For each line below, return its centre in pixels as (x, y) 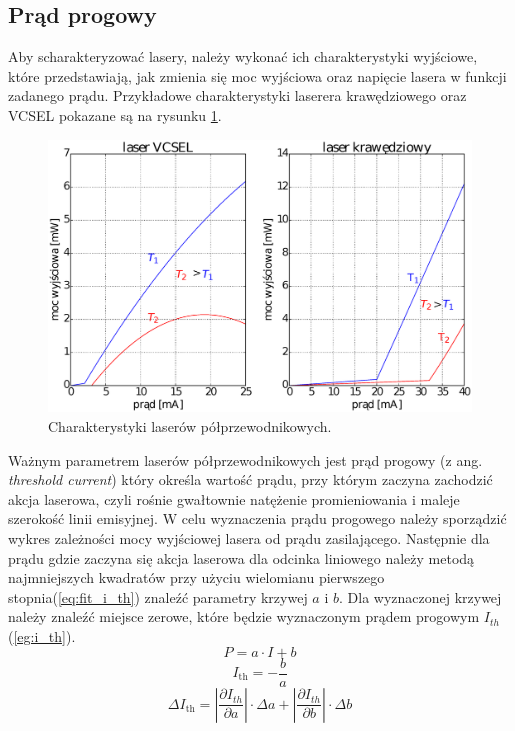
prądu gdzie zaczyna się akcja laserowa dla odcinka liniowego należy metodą (241, 557)
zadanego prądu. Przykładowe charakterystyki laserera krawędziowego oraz (237, 95)
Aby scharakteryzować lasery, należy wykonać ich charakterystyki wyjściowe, (243, 56)
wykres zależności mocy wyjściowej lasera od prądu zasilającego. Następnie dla (249, 538)
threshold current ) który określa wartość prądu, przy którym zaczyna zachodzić (250, 479)
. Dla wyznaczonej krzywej (420, 596)
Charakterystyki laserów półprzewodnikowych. (190, 426)
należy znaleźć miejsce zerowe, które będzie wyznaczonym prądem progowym (244, 616)
